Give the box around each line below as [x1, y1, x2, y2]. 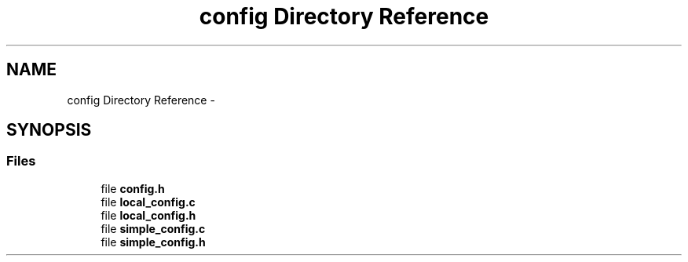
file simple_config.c [101, 221, 206, 235]
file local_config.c [101, 195, 196, 209]
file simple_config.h [101, 235, 206, 249]
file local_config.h [101, 208, 196, 222]
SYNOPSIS [6, 120, 92, 140]
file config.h [101, 181, 165, 195]
